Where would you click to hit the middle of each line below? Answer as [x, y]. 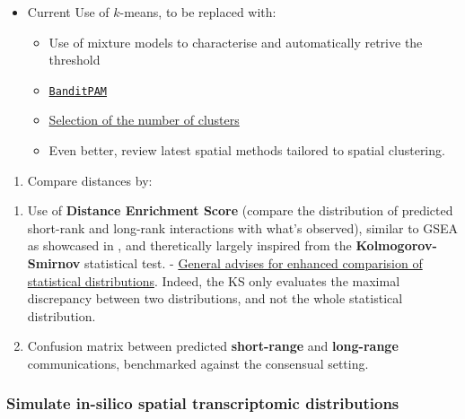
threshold [75, 60]
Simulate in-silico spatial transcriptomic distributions [203, 403]
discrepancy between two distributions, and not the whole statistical [215, 298]
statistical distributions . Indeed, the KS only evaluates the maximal [214, 280]
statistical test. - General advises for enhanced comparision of [253, 263]
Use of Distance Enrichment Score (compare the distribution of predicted [240, 210]
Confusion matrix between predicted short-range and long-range [213, 346]
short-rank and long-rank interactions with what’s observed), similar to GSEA [243, 227]
